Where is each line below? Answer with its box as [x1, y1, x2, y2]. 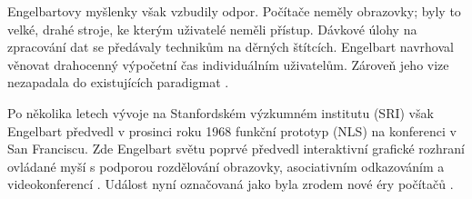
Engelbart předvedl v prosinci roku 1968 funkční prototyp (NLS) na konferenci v [7, 121, 457, 140]
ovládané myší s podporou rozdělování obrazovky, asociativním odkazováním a [7, 156, 445, 175]
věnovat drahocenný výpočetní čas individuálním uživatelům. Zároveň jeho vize [7, 55, 449, 74]
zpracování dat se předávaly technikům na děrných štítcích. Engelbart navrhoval [7, 37, 454, 56]
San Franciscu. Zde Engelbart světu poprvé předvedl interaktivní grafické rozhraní [7, 139, 465, 158]
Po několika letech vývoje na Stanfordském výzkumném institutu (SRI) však [7, 103, 434, 122]
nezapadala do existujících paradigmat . [7, 73, 229, 92]
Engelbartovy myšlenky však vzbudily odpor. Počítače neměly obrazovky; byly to [7, 2, 461, 20]
